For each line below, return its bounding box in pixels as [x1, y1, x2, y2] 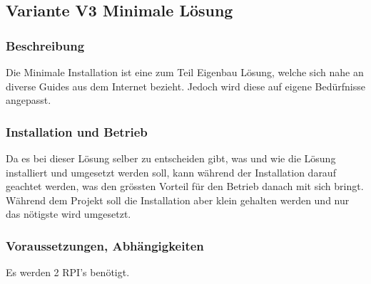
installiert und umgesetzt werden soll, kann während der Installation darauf [6, 164, 336, 179]
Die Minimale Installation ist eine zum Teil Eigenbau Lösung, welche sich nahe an [6, 65, 364, 79]
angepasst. [6, 93, 51, 107]
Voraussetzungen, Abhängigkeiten [6, 236, 204, 254]
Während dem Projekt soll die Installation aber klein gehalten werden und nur [6, 192, 350, 207]
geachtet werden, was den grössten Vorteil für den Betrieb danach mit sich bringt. [6, 179, 364, 194]
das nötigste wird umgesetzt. [6, 206, 131, 221]
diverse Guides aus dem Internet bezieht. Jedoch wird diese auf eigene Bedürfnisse [6, 78, 365, 93]
